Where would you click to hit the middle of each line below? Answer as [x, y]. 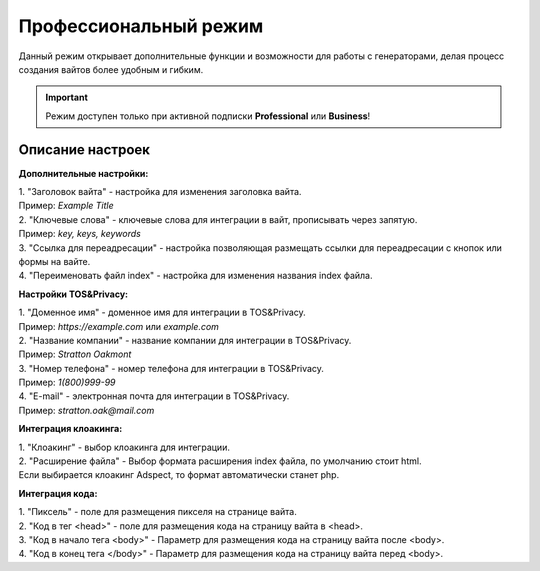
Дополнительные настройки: [83, 173]
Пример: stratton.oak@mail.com [86, 410]
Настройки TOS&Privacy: [73, 294]
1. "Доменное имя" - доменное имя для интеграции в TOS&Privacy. [162, 312]
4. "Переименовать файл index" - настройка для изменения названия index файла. [195, 276]
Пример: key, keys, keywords [80, 234]
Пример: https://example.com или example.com [119, 326]
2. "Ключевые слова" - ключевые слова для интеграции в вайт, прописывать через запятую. [218, 219]
